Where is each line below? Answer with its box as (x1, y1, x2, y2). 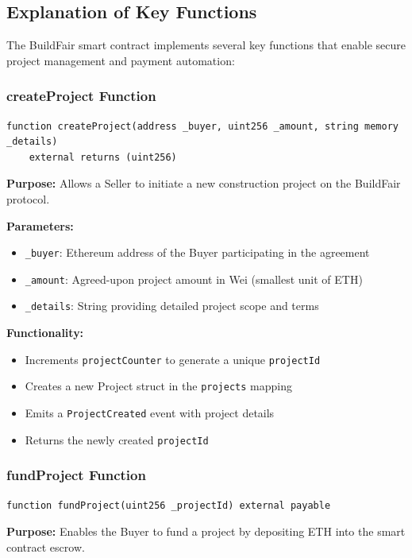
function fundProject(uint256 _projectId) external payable (6, 499, 331, 511)
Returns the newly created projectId (25, 431, 209, 448)
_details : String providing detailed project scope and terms (25, 297, 319, 314)
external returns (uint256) (29, 151, 177, 163)
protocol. (6, 190, 50, 207)
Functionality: (6, 324, 84, 341)
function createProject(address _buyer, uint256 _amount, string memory (6, 120, 399, 132)
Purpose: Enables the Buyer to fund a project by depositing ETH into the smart (6, 523, 406, 540)
